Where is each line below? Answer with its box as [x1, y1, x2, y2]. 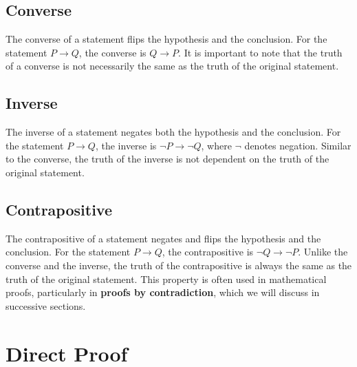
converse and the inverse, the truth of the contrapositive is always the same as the [6, 258, 352, 272]
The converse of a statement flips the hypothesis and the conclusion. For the [6, 32, 327, 46]
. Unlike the [298, 244, 348, 259]
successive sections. [6, 298, 86, 313]
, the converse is [78, 45, 147, 59]
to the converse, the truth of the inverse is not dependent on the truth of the [6, 151, 329, 166]
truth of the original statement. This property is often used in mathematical [6, 271, 327, 286]
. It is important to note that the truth [178, 45, 343, 59]
